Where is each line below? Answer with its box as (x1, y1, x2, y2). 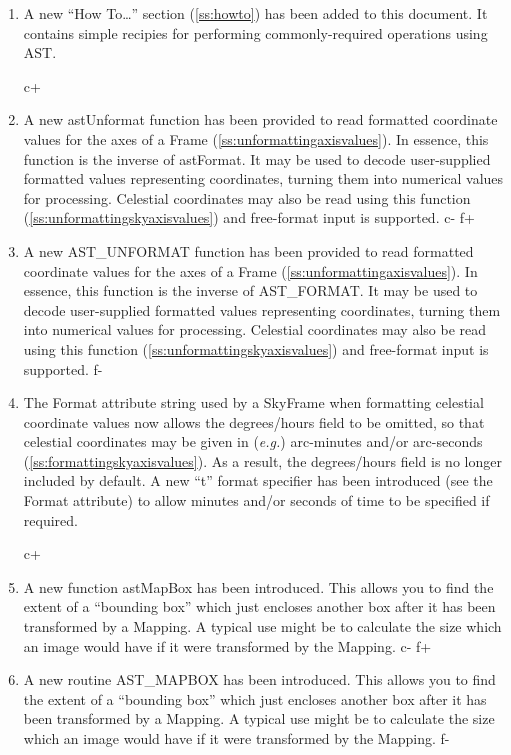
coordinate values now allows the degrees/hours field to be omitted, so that (23, 411, 485, 432)
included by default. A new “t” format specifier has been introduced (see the (23, 470, 493, 491)
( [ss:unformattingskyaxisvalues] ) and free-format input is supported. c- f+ (23, 207, 475, 228)
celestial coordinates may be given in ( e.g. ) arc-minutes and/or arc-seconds (23, 431, 483, 452)
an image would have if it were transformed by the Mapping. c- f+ (23, 635, 432, 656)
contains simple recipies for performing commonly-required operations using (23, 22, 488, 43)
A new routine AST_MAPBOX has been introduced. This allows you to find (23, 669, 496, 690)
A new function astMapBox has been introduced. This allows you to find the (23, 576, 494, 597)
